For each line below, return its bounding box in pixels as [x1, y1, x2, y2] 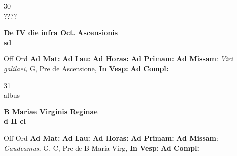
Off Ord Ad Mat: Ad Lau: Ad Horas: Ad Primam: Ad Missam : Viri [4, 53, 233, 64]
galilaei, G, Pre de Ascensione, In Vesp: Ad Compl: [4, 63, 169, 73]
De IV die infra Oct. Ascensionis [4, 27, 118, 38]
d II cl [4, 116, 26, 126]
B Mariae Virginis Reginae [4, 106, 98, 116]
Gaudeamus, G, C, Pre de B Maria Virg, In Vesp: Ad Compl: [4, 142, 199, 153]
